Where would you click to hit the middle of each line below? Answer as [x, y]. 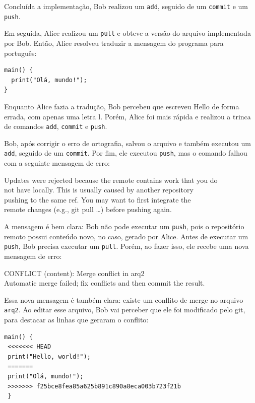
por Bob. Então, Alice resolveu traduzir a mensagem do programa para [114, 43]
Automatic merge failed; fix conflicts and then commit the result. [105, 283]
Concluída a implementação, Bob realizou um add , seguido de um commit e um [126, 6]
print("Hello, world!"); [49, 356]
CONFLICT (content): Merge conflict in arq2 [74, 273]
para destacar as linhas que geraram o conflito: [76, 319]
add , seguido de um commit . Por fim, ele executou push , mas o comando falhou [126, 153]
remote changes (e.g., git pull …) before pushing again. [88, 209]
